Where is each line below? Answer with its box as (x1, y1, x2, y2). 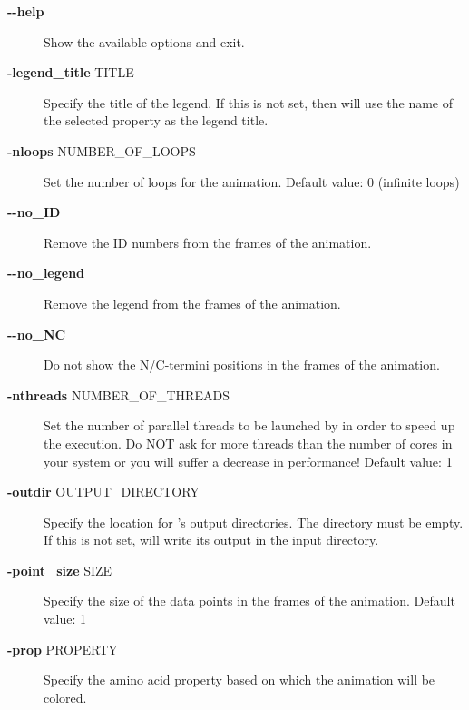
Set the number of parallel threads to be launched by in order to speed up (44, 416, 455, 435)
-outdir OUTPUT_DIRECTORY (7, 482, 200, 501)
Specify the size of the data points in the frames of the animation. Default (44, 591, 455, 610)
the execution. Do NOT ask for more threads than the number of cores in (44, 433, 453, 452)
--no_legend (7, 263, 85, 282)
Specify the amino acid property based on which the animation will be (44, 670, 435, 689)
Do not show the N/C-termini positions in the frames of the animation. (44, 355, 440, 374)
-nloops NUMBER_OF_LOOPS (7, 141, 196, 160)
